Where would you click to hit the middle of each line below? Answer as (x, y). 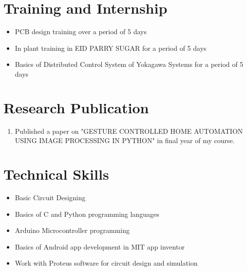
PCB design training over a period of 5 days (81, 31)
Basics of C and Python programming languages (87, 214)
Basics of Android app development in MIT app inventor (100, 246)
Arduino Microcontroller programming (72, 230)
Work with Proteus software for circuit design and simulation (106, 263)
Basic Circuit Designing (50, 197)
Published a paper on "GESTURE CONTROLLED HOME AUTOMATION (129, 131)
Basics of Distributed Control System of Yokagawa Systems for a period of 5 (129, 64)
